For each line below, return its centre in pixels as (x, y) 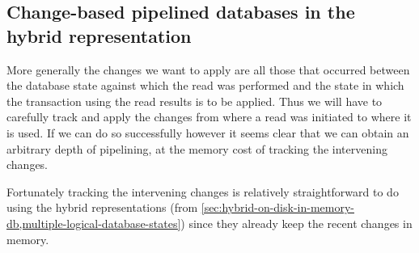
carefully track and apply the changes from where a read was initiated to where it (209, 117)
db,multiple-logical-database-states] (94, 223)
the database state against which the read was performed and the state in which (205, 85)
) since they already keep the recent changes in (296, 223)
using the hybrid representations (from (102, 207)
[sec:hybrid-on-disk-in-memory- (277, 207)
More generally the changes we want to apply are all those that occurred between (208, 69)
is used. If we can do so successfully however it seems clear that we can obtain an (208, 132)
